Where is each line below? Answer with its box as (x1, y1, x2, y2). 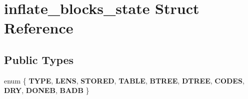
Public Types (4, 51, 74, 67)
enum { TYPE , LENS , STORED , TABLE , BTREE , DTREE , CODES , (4, 75, 244, 85)
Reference (4, 17, 73, 38)
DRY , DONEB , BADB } (4, 85, 89, 95)
